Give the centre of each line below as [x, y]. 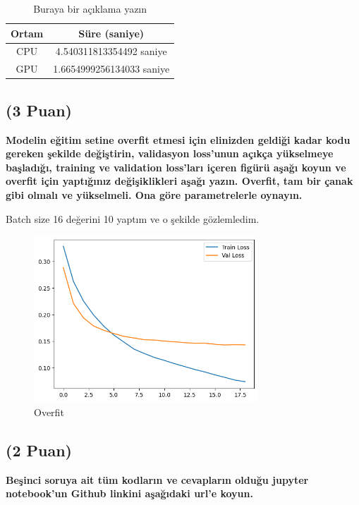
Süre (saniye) [111, 33]
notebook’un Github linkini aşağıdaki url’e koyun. [129, 493]
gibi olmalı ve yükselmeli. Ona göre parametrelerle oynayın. [154, 194]
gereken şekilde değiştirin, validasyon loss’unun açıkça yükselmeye [170, 153]
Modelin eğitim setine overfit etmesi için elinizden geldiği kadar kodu [178, 139]
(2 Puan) [39, 450]
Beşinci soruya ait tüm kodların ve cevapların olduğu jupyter [157, 479]
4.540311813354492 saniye [111, 51]
